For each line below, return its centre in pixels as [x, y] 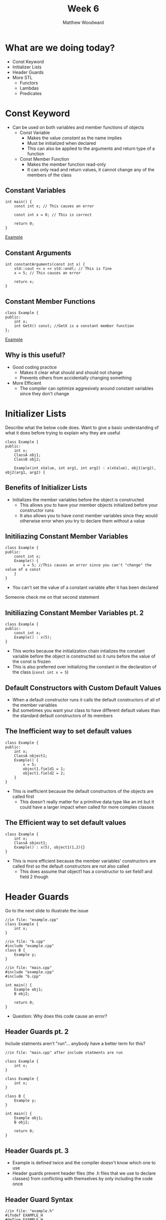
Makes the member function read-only [66, 164]
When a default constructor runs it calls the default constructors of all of [86, 700]
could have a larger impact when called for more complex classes [87, 807]
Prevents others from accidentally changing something [76, 378]
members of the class [49, 175]
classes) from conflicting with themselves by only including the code [82, 1179]
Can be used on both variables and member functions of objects [78, 127]
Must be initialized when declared [61, 143]
